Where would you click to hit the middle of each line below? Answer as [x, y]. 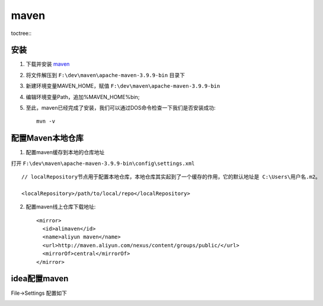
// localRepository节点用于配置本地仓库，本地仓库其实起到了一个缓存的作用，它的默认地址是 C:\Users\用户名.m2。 [171, 177]
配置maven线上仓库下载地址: [61, 207]
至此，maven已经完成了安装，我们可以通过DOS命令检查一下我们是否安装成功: [121, 108]
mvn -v [46, 121]
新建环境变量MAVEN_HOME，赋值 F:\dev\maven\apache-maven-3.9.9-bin [123, 86]
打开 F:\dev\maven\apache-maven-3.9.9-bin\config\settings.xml [103, 163]
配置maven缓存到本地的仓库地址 [65, 152]
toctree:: [21, 33]
